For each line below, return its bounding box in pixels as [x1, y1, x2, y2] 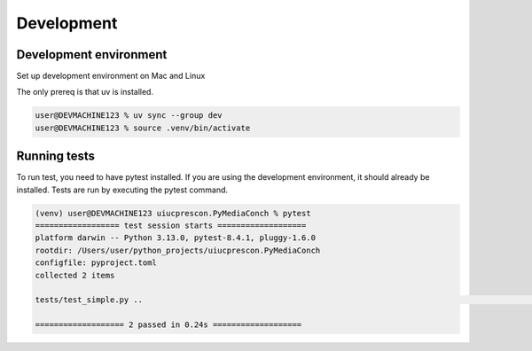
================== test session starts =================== [35, 221, 307, 230]
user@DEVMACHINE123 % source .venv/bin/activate [35, 122, 251, 133]
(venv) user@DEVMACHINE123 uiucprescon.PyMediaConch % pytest [35, 208, 311, 218]
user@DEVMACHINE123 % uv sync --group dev [35, 111, 223, 121]
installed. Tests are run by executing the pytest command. [16, 184, 229, 195]
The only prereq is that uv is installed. [16, 87, 154, 97]
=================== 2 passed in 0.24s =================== [35, 320, 302, 330]
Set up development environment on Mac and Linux [16, 71, 206, 82]
